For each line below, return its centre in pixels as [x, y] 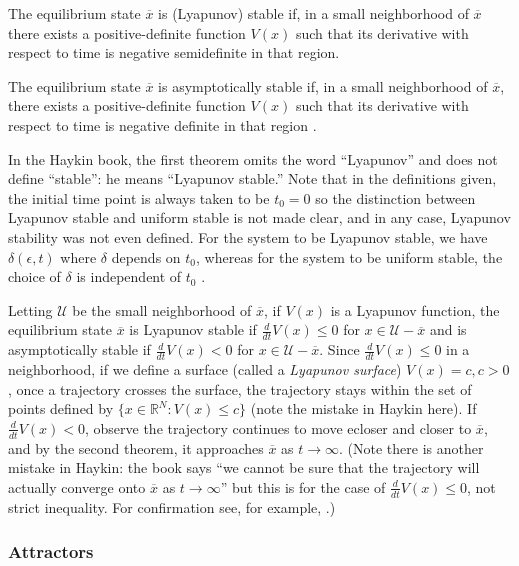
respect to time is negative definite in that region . [162, 124]
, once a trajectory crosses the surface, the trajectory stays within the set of [240, 388]
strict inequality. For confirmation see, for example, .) [172, 506]
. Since [339, 349]
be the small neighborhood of [162, 309]
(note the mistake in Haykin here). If [363, 408]
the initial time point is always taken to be [139, 197]
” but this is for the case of [303, 486]
